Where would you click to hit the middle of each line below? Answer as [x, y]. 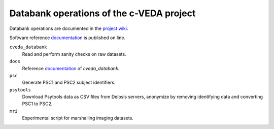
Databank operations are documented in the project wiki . [69, 28]
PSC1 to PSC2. [37, 104]
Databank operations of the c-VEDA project [102, 13]
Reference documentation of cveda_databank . [71, 68]
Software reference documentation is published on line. [67, 38]
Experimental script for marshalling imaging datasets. [78, 118]
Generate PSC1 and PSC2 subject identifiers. [69, 83]
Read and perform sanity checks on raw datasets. [74, 54]
